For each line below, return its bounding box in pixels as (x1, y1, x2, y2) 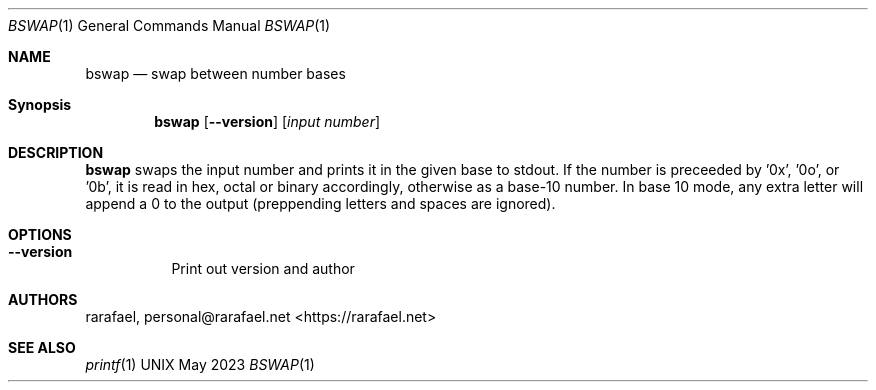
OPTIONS (8, 226, 72, 243)
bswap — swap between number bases (85, 65, 346, 82)
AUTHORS (8, 291, 78, 308)
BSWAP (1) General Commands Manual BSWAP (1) (8, 17, 331, 34)
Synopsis (8, 96, 72, 113)
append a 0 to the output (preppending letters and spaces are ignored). (85, 195, 556, 212)
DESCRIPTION (8, 144, 104, 161)
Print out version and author (171, 260, 355, 277)
